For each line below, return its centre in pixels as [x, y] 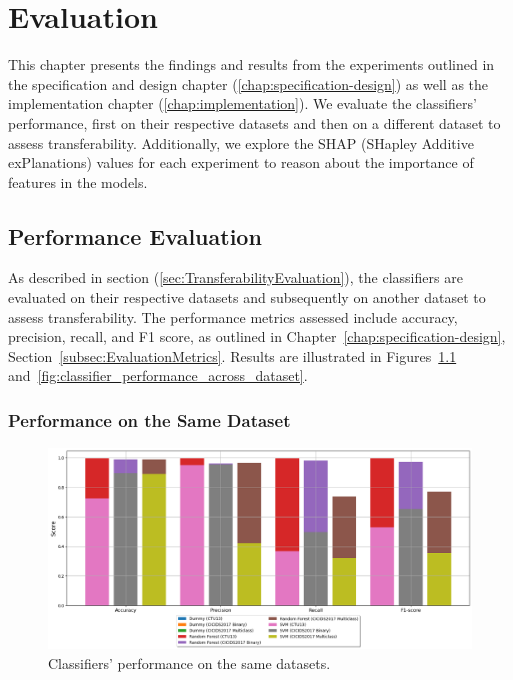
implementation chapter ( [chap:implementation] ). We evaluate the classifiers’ [242, 103]
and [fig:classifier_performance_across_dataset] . [158, 375]
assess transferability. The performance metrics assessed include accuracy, [233, 316]
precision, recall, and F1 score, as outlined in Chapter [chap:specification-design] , [257, 336]
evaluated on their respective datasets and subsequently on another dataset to [247, 297]
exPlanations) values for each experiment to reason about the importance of [241, 162]
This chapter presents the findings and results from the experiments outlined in [251, 64]
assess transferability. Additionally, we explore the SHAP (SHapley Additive [241, 142]
